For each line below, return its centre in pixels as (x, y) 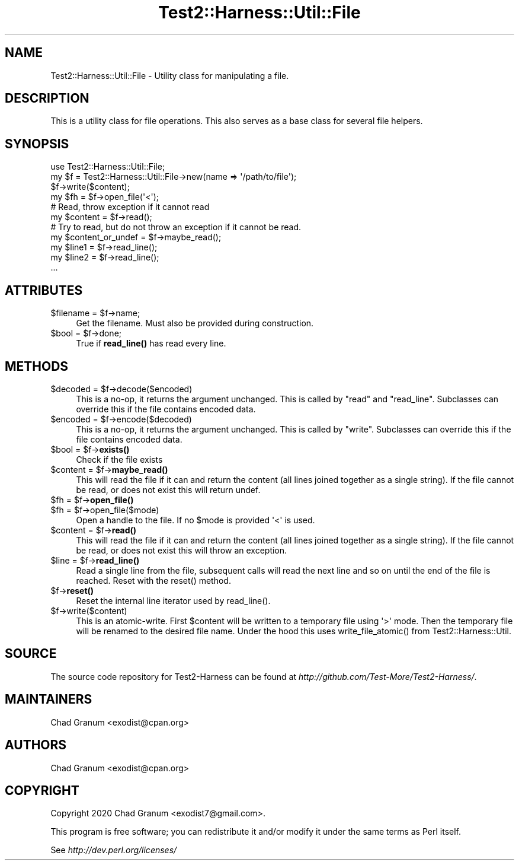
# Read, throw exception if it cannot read (130, 207)
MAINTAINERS (49, 699)
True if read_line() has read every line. (151, 344)
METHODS (37, 366)
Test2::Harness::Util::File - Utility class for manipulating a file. (170, 75)
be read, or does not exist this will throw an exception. (182, 550)
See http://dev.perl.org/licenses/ (114, 850)
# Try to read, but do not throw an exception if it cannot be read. (176, 227)
